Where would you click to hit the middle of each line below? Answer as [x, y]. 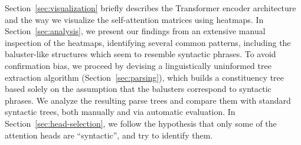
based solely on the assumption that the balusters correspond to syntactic [138, 89]
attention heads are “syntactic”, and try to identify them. [109, 135]
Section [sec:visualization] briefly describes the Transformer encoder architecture [150, 8]
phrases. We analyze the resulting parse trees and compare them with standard [148, 100]
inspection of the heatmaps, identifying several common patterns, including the [148, 42]
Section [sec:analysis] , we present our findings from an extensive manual [135, 31]
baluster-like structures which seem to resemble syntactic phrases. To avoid [140, 54]
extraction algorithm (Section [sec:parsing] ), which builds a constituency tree [144, 77]
